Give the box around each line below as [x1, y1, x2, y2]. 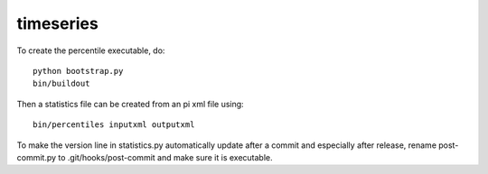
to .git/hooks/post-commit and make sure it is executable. [58, 151, 273, 162]
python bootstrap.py [33, 66, 124, 76]
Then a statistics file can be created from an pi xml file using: [16, 98, 244, 109]
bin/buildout [33, 78, 90, 89]
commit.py [16, 151, 57, 162]
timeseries [16, 14, 99, 33]
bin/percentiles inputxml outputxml [33, 120, 195, 130]
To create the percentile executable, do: [16, 45, 165, 56]
